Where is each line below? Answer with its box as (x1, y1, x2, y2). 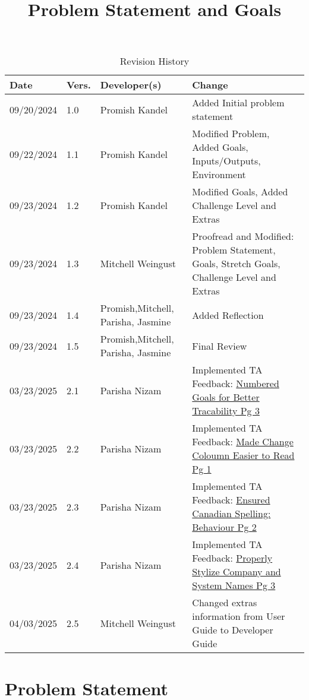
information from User (192, 609, 285, 623)
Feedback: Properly (192, 551, 273, 565)
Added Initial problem (192, 96, 285, 110)
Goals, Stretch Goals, (192, 256, 280, 271)
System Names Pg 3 (192, 578, 276, 593)
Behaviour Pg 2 (192, 520, 257, 534)
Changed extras (192, 596, 257, 610)
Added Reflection (192, 308, 264, 322)
